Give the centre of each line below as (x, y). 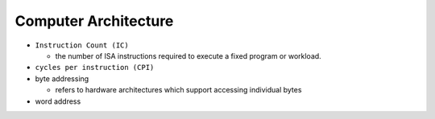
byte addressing (62, 78)
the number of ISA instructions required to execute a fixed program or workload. (188, 55)
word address (58, 101)
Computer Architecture (94, 21)
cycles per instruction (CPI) (95, 68)
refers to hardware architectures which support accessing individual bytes (178, 90)
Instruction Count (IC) (82, 45)
